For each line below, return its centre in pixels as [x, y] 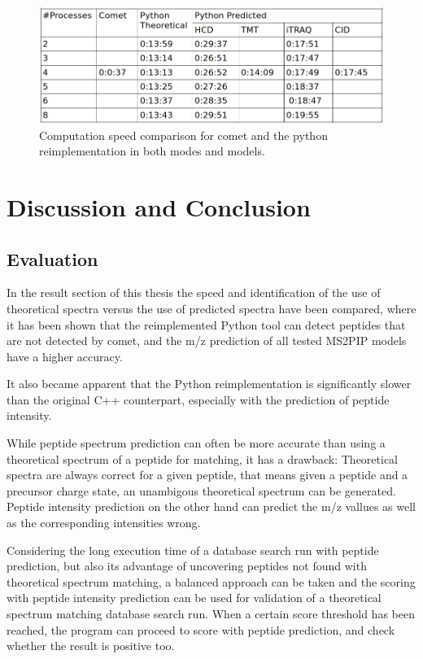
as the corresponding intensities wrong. [104, 523]
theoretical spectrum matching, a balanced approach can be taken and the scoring [211, 581]
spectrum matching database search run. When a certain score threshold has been [211, 614]
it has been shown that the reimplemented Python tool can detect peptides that [206, 324]
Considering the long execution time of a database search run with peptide [193, 550]
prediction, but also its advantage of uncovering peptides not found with [187, 566]
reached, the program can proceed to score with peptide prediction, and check [201, 629]
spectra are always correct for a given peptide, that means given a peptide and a [207, 475]
